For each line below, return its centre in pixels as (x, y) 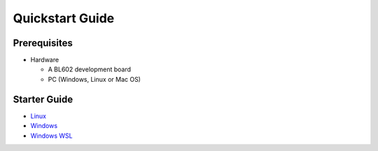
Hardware (45, 60)
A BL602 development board (90, 69)
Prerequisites (43, 43)
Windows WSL (51, 136)
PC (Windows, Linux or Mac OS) (94, 79)
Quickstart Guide (64, 18)
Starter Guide (43, 99)
